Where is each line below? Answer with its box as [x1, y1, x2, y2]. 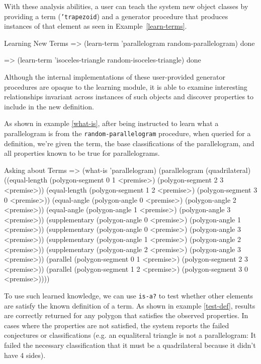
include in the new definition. [4, 101, 94, 111]
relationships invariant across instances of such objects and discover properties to [4, 91, 254, 102]
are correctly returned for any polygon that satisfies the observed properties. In [4, 310, 248, 321]
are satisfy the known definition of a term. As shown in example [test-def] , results [4, 300, 255, 311]
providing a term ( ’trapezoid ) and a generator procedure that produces [4, 11, 228, 21]
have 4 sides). [4, 349, 46, 360]
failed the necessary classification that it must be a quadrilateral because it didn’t [4, 340, 256, 350]
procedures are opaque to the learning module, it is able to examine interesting [4, 81, 247, 92]
